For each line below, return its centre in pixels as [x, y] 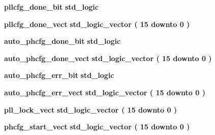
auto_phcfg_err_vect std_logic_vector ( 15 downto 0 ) [105, 92]
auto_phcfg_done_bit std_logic [63, 41]
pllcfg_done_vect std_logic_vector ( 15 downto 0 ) [97, 24]
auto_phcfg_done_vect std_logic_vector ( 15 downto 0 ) [108, 58]
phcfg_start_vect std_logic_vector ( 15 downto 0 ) [97, 127]
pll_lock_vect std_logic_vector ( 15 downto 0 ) [91, 109]
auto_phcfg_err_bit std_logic [59, 75]
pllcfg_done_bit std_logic [51, 7]
